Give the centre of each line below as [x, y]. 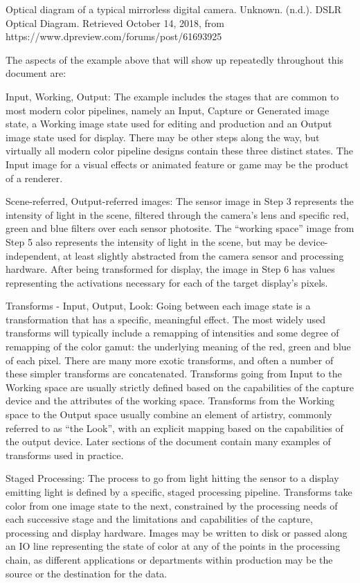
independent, [33, 255]
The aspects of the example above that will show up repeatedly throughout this [175, 59]
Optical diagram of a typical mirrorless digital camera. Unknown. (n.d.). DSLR [174, 9]
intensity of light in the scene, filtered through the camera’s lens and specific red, [177, 214]
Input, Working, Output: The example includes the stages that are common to [172, 96]
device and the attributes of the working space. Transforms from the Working [170, 401]
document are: [36, 73]
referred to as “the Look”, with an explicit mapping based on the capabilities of [174, 428]
